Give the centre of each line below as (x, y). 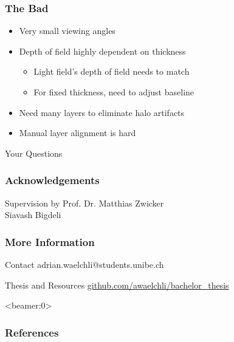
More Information (50, 241)
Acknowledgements (52, 180)
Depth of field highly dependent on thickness (102, 51)
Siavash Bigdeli (33, 215)
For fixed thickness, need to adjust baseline (114, 92)
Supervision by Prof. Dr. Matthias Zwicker (84, 203)
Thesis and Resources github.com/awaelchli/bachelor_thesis (117, 285)
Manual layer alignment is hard (77, 133)
